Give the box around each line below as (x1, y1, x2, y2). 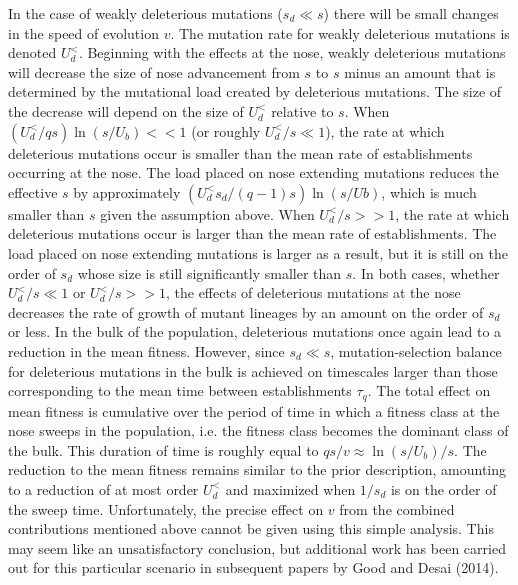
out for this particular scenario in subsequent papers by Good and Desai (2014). (8, 557, 499, 578)
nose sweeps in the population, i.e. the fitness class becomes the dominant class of (8, 420, 509, 441)
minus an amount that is (344, 61, 496, 82)
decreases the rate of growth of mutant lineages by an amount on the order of (8, 301, 484, 322)
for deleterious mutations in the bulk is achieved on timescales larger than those (8, 360, 498, 381)
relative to (271, 100, 334, 121)
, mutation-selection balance (330, 340, 502, 361)
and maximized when (225, 478, 356, 499)
